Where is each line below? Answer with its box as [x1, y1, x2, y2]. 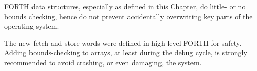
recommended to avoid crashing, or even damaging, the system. [4, 57, 202, 67]
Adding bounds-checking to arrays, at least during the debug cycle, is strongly [4, 47, 247, 58]
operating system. [4, 21, 59, 31]
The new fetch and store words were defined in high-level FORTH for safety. [4, 37, 242, 48]
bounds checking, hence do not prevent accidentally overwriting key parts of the [4, 11, 253, 21]
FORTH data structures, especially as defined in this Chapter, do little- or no [4, 1, 246, 11]
